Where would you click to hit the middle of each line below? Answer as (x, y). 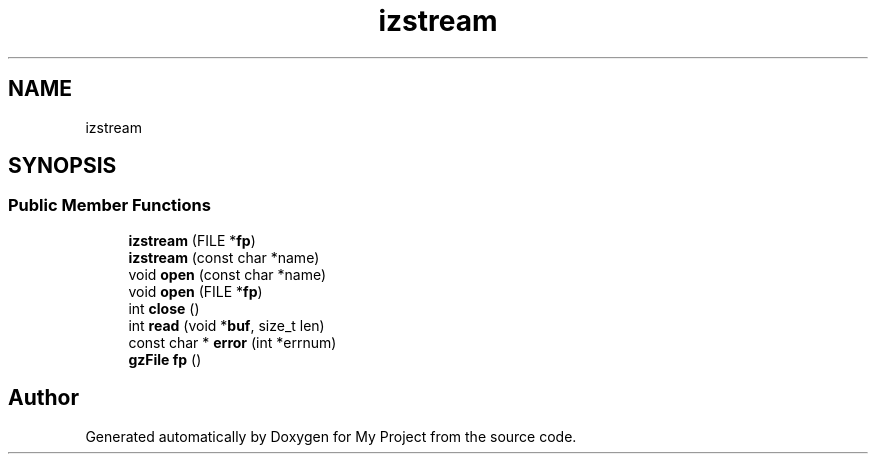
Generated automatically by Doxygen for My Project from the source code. (331, 436)
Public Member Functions (109, 205)
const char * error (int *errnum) (232, 342)
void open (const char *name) (227, 274)
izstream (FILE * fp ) (192, 240)
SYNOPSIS (62, 166)
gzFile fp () (165, 359)
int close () (164, 308)
